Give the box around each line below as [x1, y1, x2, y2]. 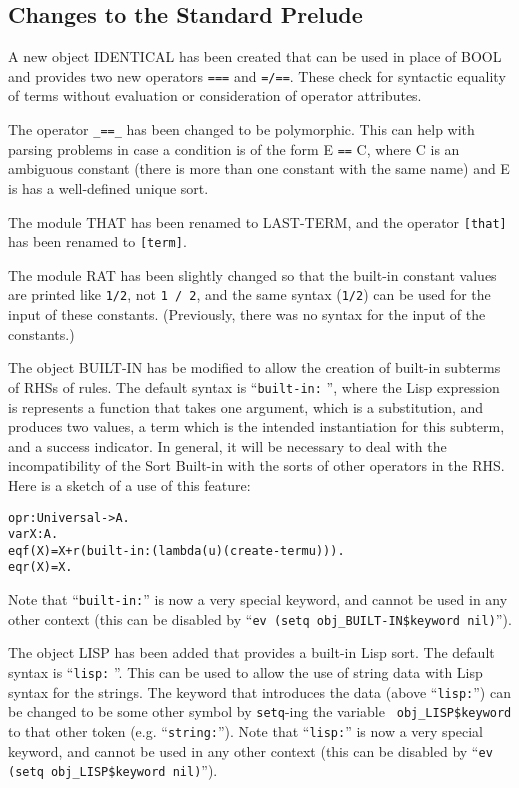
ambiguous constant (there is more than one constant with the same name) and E [8, 158, 510, 179]
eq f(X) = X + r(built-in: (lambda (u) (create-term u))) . [8, 543, 345, 558]
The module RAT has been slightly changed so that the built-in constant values [8, 264, 497, 285]
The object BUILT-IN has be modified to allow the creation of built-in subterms [8, 357, 501, 378]
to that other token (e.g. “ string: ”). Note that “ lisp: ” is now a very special [8, 721, 484, 742]
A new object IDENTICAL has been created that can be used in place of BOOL [8, 46, 502, 67]
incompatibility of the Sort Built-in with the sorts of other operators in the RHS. [8, 455, 505, 476]
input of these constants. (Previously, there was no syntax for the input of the [8, 304, 486, 325]
